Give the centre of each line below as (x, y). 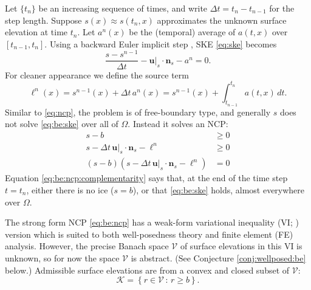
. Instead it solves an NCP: (178, 124)
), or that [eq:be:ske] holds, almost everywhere (219, 189)
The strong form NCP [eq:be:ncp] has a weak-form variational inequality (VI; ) (152, 222)
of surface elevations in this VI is (241, 246)
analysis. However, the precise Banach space (87, 246)
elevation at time (36, 32)
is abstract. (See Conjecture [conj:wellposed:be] (218, 257)
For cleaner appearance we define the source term (97, 74)
